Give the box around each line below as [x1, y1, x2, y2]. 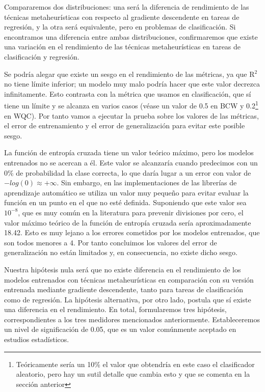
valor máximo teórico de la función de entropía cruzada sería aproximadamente [4, 217, 251, 228]
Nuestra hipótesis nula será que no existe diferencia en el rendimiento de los [4, 264, 241, 274]
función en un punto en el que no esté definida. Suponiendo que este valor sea [4, 197, 247, 208]
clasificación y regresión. [4, 51, 79, 62]
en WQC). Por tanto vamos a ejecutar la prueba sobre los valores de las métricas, [4, 110, 259, 121]
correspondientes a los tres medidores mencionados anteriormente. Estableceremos [4, 314, 260, 324]
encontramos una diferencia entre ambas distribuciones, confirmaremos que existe [4, 31, 258, 42]
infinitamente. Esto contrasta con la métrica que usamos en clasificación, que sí [4, 88, 251, 99]
